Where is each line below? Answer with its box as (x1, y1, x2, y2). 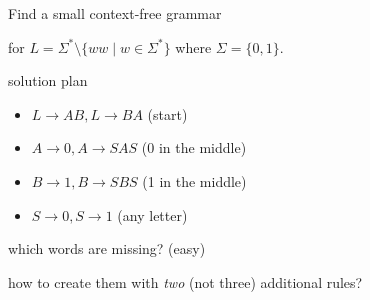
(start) (147, 103, 188, 124)
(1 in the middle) (142, 170, 247, 191)
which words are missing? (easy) (8, 238, 206, 259)
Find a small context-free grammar (8, 3, 222, 23)
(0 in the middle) (141, 137, 247, 158)
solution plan (8, 70, 88, 91)
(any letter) (117, 204, 188, 225)
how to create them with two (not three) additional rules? (8, 271, 363, 292)
